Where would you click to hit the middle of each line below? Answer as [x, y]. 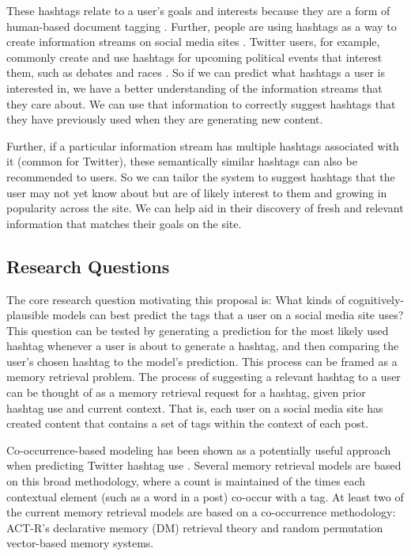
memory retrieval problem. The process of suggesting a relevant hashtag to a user [204, 377]
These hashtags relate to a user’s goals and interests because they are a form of [198, 10]
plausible [28, 315]
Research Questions [88, 266]
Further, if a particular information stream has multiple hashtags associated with [203, 145]
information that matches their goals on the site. [124, 223]
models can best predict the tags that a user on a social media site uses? [228, 315]
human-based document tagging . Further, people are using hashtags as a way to [202, 26]
